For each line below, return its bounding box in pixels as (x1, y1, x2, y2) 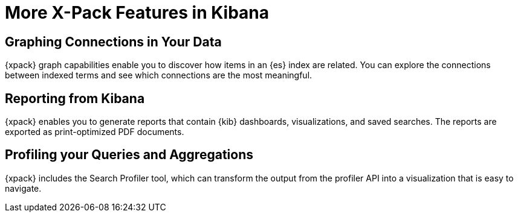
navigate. (5, 183, 42, 193)
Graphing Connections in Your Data (5, 34, 222, 49)
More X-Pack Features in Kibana (5, 2, 270, 23)
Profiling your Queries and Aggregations (5, 147, 253, 163)
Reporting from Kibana (5, 90, 145, 106)
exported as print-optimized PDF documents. (5, 127, 184, 137)
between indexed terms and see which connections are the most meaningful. (5, 70, 312, 81)
